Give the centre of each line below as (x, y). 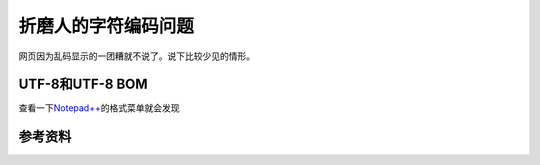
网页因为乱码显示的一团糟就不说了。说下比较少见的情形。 (136, 56)
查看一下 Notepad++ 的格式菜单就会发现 (99, 108)
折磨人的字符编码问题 (106, 26)
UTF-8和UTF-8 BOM (83, 84)
